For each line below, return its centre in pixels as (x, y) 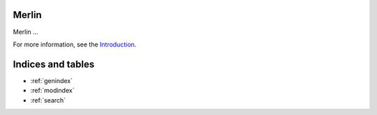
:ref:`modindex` (52, 91)
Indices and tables (54, 64)
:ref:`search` (48, 100)
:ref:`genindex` (52, 80)
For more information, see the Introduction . (75, 44)
